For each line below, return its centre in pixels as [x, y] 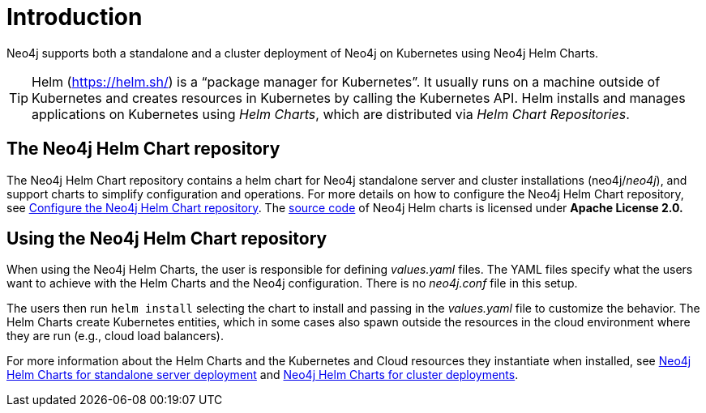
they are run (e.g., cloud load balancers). [115, 336]
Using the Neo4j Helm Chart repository [167, 239]
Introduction [75, 17]
